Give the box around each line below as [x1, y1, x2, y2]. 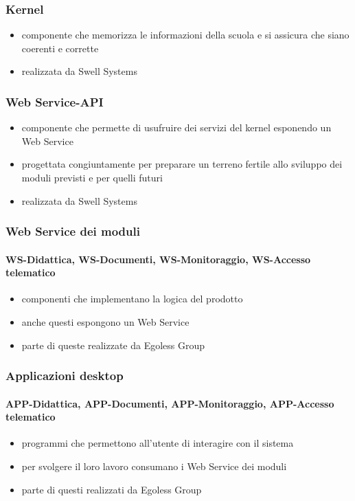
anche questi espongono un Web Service [21, 315, 190, 329]
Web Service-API [5, 93, 104, 110]
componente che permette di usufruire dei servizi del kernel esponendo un [21, 120, 332, 135]
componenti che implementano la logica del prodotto [21, 291, 243, 306]
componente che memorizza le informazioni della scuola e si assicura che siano [21, 27, 350, 42]
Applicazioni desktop [5, 367, 124, 384]
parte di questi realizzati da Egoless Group [21, 482, 202, 496]
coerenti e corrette [21, 41, 99, 55]
